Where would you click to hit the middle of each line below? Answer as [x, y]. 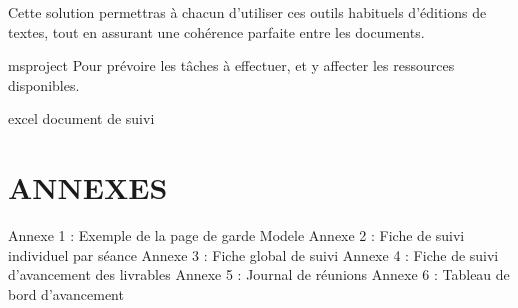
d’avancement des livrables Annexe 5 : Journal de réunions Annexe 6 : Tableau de [259, 274]
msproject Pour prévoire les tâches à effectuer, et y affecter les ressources [231, 65]
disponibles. [44, 84]
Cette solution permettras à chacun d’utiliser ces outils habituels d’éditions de [247, 12]
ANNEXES [88, 187]
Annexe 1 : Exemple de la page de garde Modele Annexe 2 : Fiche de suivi [236, 235]
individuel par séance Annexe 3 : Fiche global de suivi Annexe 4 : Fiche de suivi [253, 254]
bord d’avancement [66, 293]
